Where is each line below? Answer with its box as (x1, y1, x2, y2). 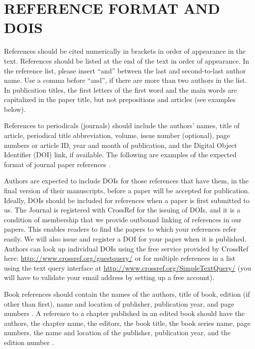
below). (4, 104, 26, 114)
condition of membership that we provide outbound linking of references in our (4, 214, 242, 224)
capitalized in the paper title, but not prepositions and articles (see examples (4, 94, 236, 105)
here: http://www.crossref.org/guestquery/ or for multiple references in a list (4, 253, 235, 263)
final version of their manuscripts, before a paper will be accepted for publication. (4, 185, 250, 196)
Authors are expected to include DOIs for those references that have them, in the (4, 175, 249, 186)
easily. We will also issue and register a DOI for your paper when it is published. (4, 234, 247, 244)
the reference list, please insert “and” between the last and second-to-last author (4, 65, 246, 75)
